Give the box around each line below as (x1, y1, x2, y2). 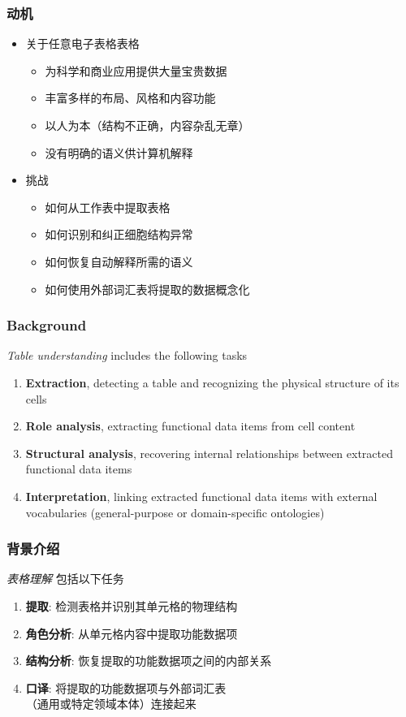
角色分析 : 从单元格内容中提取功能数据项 (25, 624, 238, 641)
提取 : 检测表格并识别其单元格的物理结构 (25, 597, 238, 614)
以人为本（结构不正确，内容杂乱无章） (45, 117, 250, 133)
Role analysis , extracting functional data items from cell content (25, 417, 356, 434)
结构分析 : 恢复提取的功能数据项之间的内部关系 (25, 652, 272, 669)
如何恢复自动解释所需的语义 (45, 253, 193, 270)
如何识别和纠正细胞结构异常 (45, 226, 193, 243)
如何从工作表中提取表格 (45, 198, 171, 215)
